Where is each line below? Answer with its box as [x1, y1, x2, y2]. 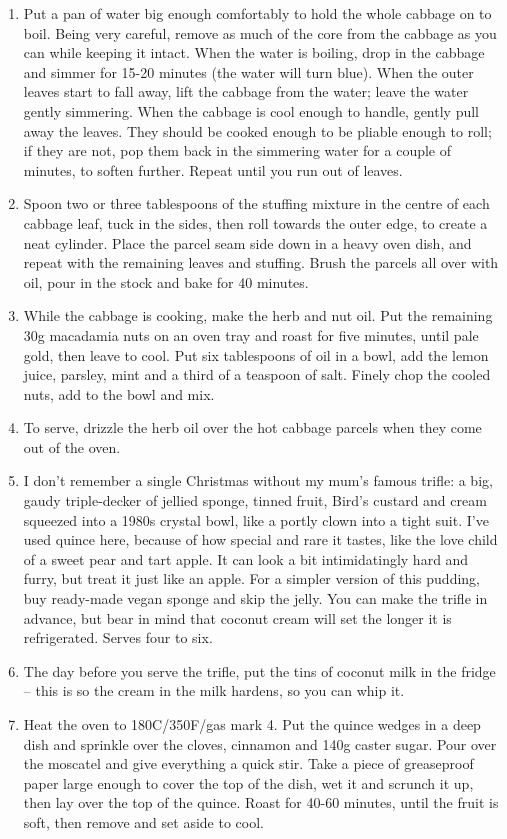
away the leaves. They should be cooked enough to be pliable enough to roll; [23, 120, 492, 141]
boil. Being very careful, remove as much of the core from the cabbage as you [23, 22, 497, 43]
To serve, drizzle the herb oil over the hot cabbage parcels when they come [23, 417, 482, 438]
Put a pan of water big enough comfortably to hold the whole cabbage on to [23, 3, 492, 23]
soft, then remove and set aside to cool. [23, 811, 264, 832]
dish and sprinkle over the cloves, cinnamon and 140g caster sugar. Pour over [23, 733, 497, 754]
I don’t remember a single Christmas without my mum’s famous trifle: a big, [23, 470, 493, 491]
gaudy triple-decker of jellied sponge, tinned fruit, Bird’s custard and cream [23, 490, 487, 511]
